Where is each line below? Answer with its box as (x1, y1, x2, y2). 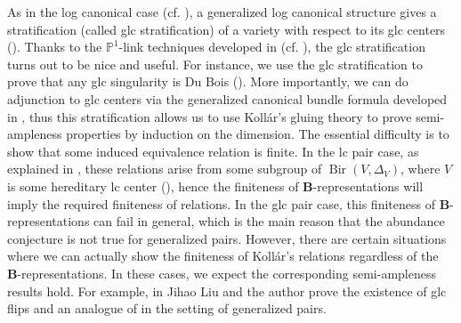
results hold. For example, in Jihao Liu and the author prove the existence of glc (7, 281, 447, 300)
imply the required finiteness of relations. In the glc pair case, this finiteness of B (7, 194, 450, 213)
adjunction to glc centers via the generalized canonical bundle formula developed (7, 89, 448, 108)
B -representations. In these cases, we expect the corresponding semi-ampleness (7, 263, 436, 282)
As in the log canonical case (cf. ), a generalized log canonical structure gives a (7, 3, 437, 20)
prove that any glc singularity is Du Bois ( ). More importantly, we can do (7, 72, 408, 91)
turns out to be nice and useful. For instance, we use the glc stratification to (7, 54, 423, 73)
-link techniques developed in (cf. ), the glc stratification (118, 37, 425, 56)
